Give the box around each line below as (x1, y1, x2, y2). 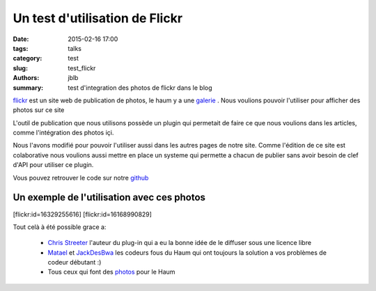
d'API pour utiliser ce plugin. (13, 161, 94, 169)
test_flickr (68, 63, 96, 72)
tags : (13, 44, 29, 52)
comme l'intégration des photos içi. (13, 129, 114, 137)
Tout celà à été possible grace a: (13, 223, 107, 231)
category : (13, 54, 42, 63)
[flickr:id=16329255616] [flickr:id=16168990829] (13, 210, 152, 219)
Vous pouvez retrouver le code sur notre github (13, 173, 149, 182)
